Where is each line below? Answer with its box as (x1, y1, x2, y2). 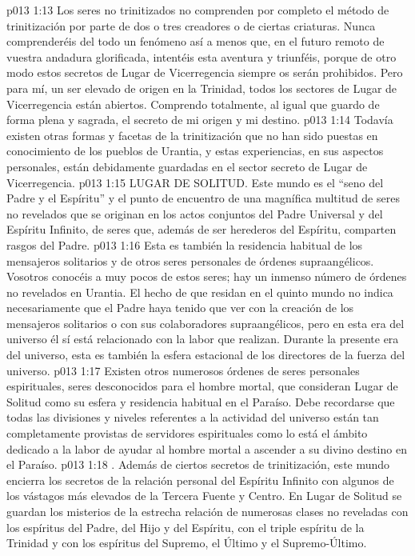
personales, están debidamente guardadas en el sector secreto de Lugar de (6, 158, 368, 174)
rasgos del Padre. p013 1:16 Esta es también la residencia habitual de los (6, 236, 363, 253)
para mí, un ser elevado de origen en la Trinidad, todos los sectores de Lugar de (6, 79, 397, 96)
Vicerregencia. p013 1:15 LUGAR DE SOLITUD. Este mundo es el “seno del (6, 174, 384, 190)
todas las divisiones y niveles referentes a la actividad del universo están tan (6, 409, 379, 426)
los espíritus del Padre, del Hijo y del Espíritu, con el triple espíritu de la (6, 518, 365, 535)
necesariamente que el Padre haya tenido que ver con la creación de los (6, 299, 354, 316)
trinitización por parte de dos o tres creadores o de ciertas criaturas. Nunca (6, 17, 376, 34)
